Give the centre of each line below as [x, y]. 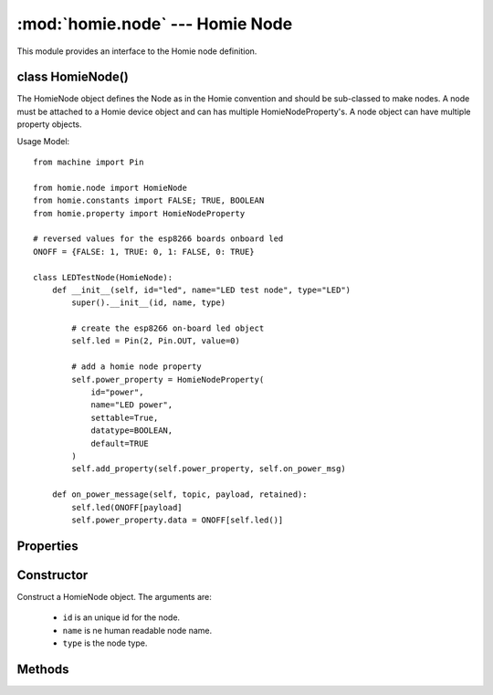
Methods [43, 669]
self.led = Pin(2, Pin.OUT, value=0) [156, 341]
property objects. [49, 124]
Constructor [52, 575]
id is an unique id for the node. [121, 617]
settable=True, [125, 417]
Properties [47, 546]
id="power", [117, 392]
